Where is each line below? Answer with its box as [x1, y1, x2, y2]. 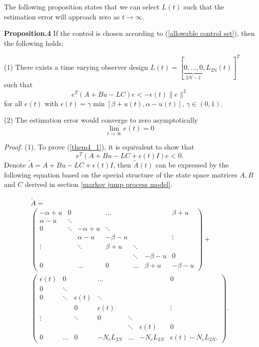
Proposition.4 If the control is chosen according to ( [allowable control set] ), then [4, 28, 255, 38]
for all [4, 98, 22, 108]
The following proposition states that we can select [4, 1, 160, 11]
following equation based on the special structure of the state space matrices [4, 169, 238, 179]
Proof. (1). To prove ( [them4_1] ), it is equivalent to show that [4, 142, 195, 152]
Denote [4, 160, 26, 170]
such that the [183, 1, 225, 11]
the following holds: [4, 37, 64, 48]
